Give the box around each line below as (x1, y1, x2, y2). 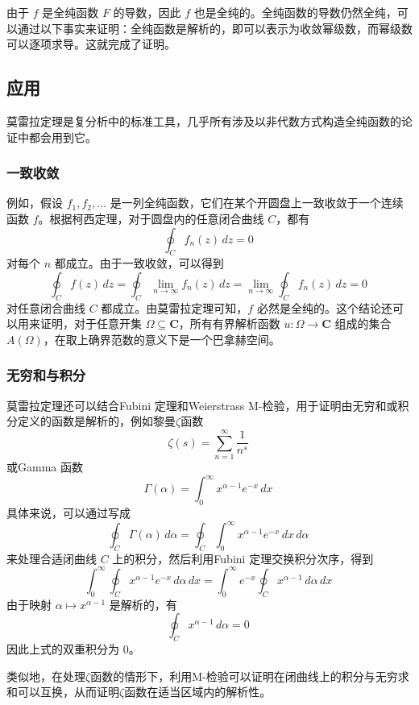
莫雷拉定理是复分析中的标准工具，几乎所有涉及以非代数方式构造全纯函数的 (6, 112, 401, 129)
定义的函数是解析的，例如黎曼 (17, 413, 176, 429)
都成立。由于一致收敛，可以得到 (54, 255, 224, 272)
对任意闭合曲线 (6, 299, 85, 316)
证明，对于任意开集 (39, 315, 142, 332)
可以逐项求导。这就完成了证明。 (6, 35, 176, 52)
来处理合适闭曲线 (6, 549, 97, 566)
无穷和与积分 (6, 365, 86, 385)
